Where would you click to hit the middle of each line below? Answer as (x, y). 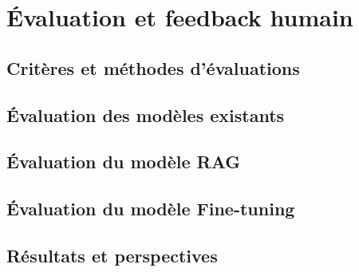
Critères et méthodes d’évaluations (153, 67)
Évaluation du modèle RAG (124, 162)
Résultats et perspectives (112, 255)
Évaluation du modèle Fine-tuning (151, 209)
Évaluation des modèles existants (146, 114)
